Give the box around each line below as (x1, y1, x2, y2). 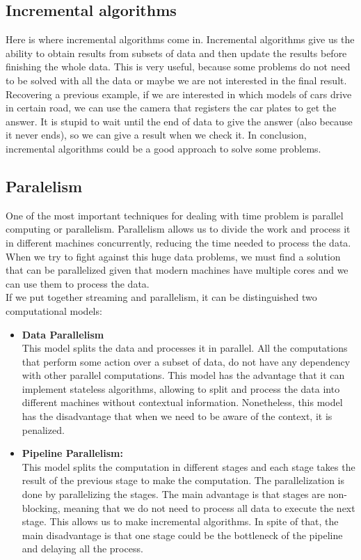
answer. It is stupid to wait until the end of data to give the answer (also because (6, 114, 353, 128)
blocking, (22, 500, 61, 515)
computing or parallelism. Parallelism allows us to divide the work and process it (6, 221, 351, 236)
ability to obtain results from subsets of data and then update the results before (6, 45, 347, 60)
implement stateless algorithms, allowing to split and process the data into (22, 381, 340, 396)
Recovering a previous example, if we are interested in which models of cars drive (6, 86, 352, 101)
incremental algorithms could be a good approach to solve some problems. (6, 141, 321, 155)
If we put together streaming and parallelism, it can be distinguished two (6, 290, 317, 304)
